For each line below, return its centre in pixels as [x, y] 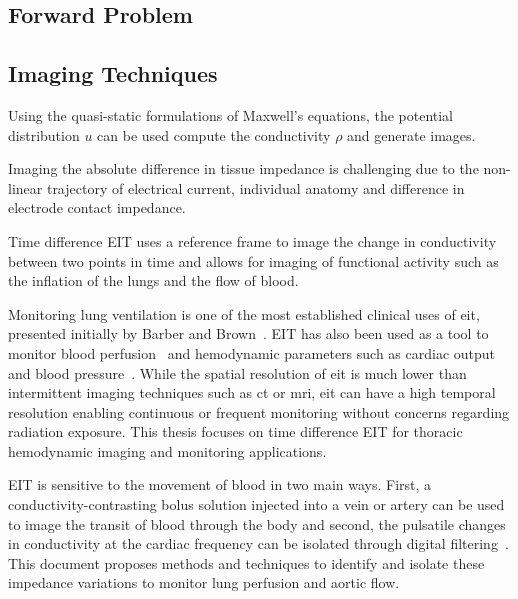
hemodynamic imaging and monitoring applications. [167, 450]
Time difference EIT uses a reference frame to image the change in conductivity [252, 240]
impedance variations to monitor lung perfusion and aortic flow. [204, 582]
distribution [44, 134]
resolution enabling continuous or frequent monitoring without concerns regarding [259, 411]
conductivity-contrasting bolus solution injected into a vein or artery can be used [256, 504]
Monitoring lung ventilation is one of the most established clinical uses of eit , [244, 313]
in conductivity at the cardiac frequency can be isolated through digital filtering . [258, 543]
